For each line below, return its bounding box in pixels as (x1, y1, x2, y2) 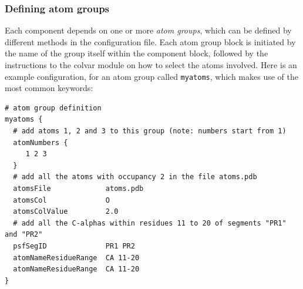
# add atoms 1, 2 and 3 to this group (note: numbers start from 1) (13, 127, 287, 136)
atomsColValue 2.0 (13, 207, 119, 216)
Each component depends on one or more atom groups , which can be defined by (5, 24, 292, 36)
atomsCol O (13, 196, 110, 204)
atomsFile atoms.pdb (13, 184, 144, 193)
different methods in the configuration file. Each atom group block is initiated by (5, 35, 296, 48)
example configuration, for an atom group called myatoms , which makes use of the (5, 70, 298, 82)
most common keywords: (5, 82, 93, 94)
